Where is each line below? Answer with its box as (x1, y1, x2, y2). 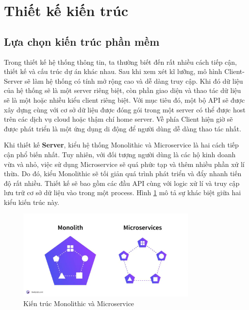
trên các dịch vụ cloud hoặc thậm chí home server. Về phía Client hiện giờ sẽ (4, 114, 233, 124)
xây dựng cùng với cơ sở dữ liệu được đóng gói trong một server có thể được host (4, 104, 246, 114)
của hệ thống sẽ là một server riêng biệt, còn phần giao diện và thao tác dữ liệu (4, 85, 241, 95)
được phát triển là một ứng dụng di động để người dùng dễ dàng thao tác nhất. (4, 123, 241, 133)
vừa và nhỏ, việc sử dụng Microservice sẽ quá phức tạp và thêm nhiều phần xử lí (4, 159, 245, 169)
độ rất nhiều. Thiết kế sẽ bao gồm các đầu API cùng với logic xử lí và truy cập (4, 178, 240, 188)
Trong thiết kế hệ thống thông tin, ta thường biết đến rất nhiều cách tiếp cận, (4, 56, 237, 67)
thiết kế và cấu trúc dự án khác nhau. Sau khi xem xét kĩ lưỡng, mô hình (4, 66, 222, 76)
